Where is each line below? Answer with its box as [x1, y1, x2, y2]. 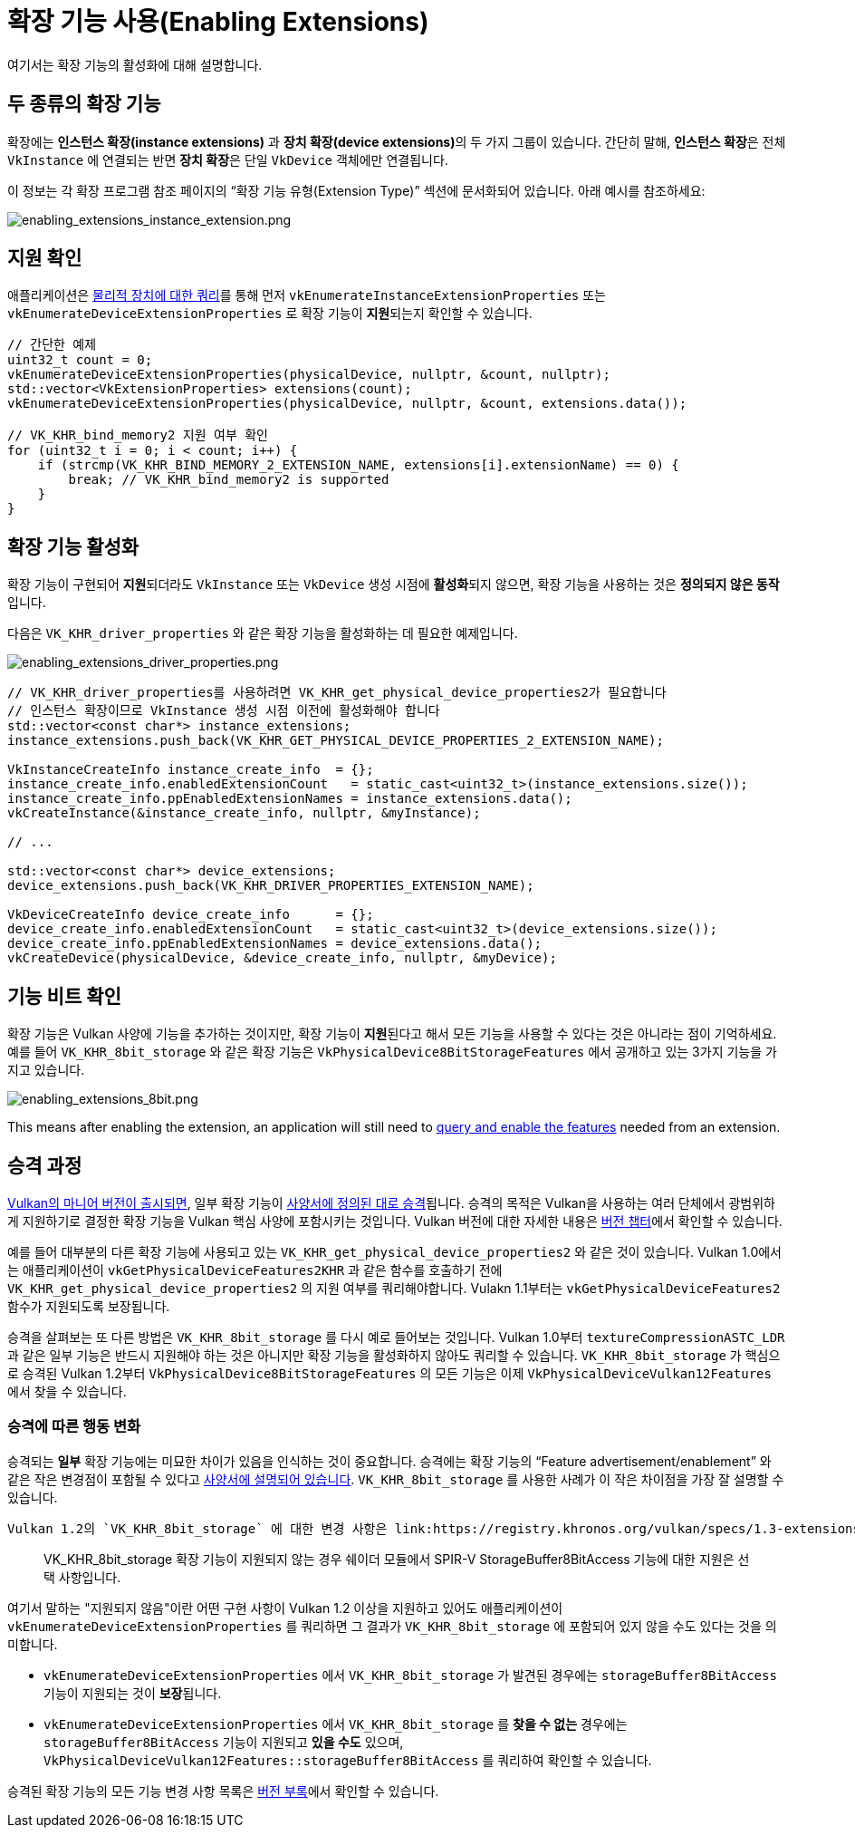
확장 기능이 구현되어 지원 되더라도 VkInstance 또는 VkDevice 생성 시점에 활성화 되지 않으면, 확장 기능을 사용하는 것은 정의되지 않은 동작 [7, 576, 780, 593]
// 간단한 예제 [7, 337, 97, 353]
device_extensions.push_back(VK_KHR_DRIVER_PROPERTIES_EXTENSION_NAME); [7, 878, 534, 893]
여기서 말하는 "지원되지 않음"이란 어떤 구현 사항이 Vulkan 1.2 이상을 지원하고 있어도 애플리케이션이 [7, 1599, 563, 1616]
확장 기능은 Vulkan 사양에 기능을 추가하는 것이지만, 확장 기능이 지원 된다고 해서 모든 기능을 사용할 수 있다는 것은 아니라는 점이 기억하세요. [7, 1026, 777, 1042]
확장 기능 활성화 [7, 535, 139, 558]
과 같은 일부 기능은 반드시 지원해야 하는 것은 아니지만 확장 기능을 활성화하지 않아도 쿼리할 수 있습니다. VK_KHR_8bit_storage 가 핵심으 [7, 1347, 781, 1363]
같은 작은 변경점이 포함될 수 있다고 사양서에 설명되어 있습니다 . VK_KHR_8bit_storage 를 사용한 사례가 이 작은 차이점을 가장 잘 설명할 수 [7, 1471, 784, 1487]
